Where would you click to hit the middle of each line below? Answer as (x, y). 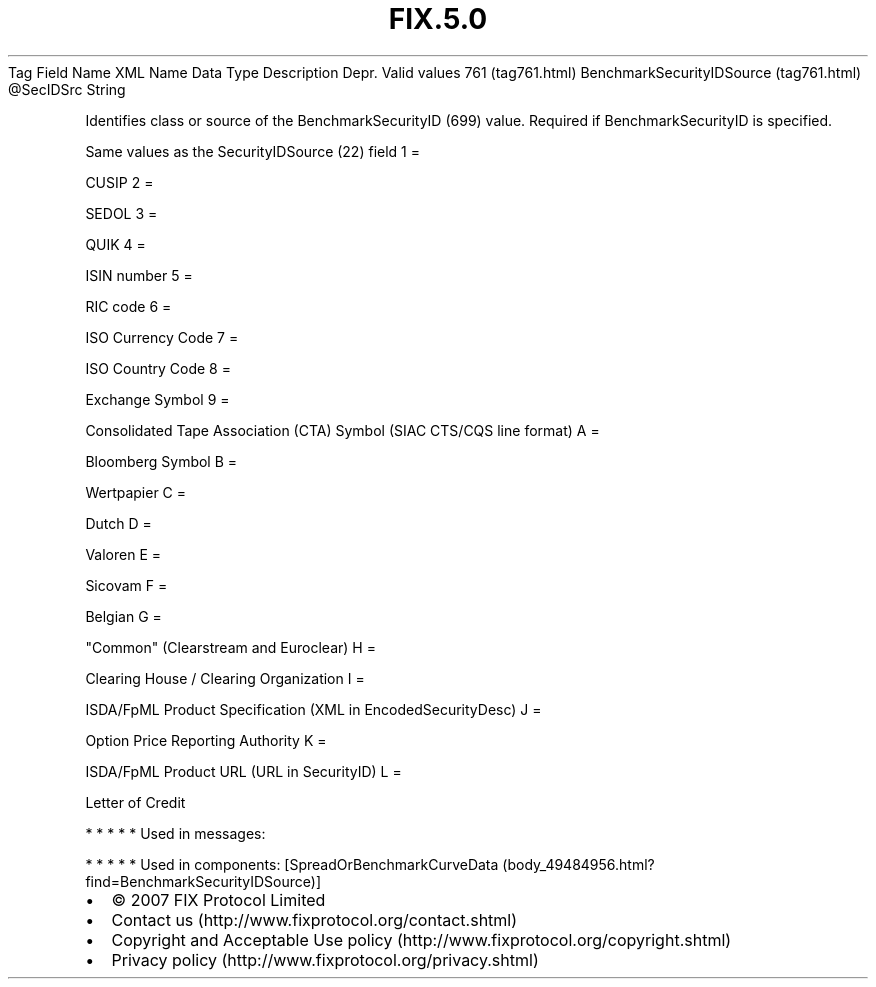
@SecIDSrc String (67, 89)
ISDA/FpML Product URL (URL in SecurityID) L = (243, 771)
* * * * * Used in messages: (175, 833)
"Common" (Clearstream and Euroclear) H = (230, 647)
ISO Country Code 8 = (158, 368)
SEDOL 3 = (121, 213)
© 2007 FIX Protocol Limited (218, 899)
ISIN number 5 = (139, 275)
